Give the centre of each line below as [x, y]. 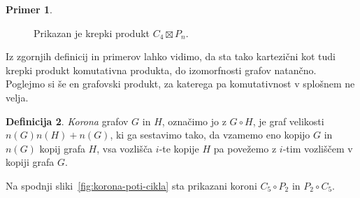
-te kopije [179, 148]
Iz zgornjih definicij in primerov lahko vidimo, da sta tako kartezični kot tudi [171, 56]
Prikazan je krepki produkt [92, 33]
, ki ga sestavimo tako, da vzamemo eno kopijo [210, 135]
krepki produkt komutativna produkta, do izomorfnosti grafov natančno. [161, 70]
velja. [17, 97]
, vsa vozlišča [125, 148]
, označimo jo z [194, 121]
